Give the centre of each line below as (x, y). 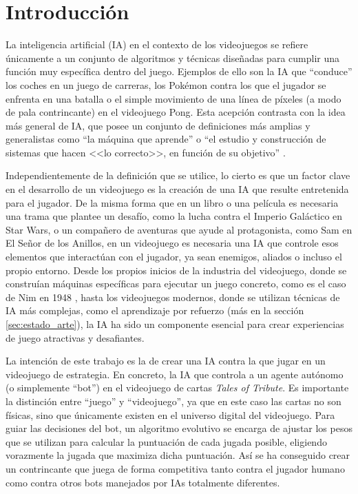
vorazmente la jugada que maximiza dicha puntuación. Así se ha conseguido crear (178, 455)
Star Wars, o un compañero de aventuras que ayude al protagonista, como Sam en (179, 229)
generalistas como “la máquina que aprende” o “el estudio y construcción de (166, 139)
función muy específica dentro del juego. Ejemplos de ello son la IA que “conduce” (179, 71)
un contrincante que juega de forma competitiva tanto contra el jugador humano (175, 468)
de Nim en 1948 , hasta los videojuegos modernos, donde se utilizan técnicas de (173, 297)
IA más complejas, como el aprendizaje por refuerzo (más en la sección (155, 310)
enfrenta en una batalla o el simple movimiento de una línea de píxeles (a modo (173, 98)
